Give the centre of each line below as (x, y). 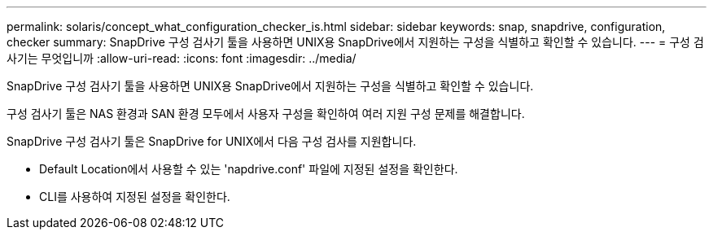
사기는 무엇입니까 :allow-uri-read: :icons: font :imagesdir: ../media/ (182, 58)
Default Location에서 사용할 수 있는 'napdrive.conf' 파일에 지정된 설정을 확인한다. (249, 169)
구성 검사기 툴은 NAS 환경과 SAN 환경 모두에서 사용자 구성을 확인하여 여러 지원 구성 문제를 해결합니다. (266, 114)
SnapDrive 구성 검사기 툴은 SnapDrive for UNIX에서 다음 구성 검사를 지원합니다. (212, 141)
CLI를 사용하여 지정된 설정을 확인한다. (135, 197)
